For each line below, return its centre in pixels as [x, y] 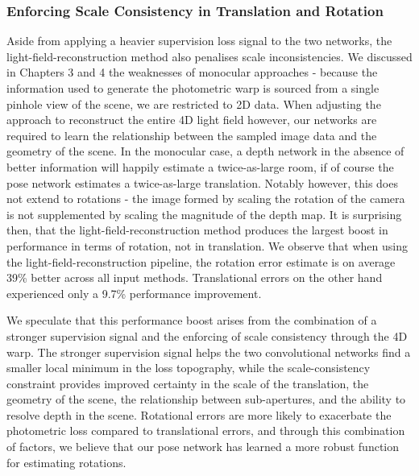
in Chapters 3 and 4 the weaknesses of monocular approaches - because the [192, 72]
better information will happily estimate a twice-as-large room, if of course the [200, 166]
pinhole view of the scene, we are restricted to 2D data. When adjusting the [194, 103]
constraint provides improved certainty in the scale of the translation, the [188, 383]
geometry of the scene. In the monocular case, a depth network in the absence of [205, 151]
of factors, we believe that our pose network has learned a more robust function [203, 447]
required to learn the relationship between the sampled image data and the [192, 135]
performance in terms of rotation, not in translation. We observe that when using [207, 245]
